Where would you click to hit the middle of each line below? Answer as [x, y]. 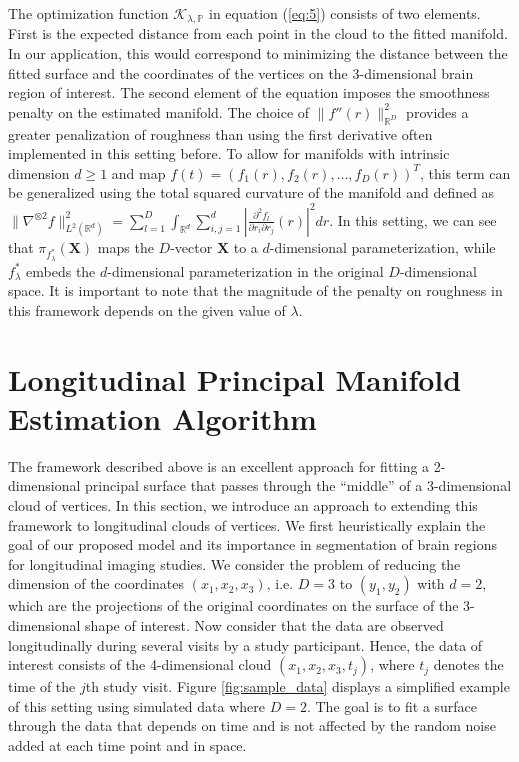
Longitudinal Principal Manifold [235, 378]
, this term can [465, 172]
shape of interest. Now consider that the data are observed [264, 624]
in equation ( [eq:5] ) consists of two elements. [344, 13]
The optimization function [88, 13]
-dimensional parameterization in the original [245, 270]
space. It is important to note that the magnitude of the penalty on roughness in [255, 290]
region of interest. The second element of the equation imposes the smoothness [249, 92]
